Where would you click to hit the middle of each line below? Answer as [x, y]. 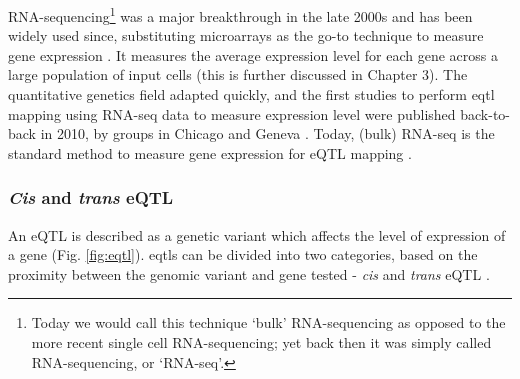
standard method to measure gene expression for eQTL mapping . [210, 152]
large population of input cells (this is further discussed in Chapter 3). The [238, 74]
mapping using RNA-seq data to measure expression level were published [232, 113]
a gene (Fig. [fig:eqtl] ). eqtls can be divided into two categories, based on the [243, 254]
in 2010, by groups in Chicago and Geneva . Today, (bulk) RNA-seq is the [267, 133]
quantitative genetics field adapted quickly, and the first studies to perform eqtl [251, 94]
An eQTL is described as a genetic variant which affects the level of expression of [257, 234]
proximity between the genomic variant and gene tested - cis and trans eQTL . [249, 273]
